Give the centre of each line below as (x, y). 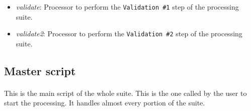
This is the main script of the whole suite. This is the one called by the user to (125, 93)
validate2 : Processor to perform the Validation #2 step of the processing (129, 34)
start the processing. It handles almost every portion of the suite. (105, 103)
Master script (40, 70)
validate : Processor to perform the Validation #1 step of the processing (127, 7)
